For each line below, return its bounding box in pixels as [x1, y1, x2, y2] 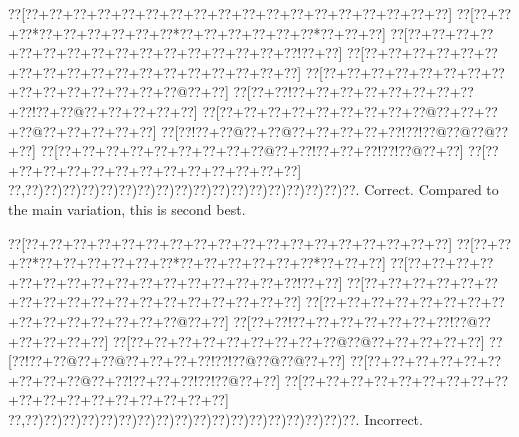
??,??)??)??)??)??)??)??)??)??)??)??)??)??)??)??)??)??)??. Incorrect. [8, 408, 423, 429]
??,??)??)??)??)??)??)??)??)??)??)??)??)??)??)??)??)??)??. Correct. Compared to [8, 179, 499, 200]
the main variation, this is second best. [8, 198, 246, 219]
